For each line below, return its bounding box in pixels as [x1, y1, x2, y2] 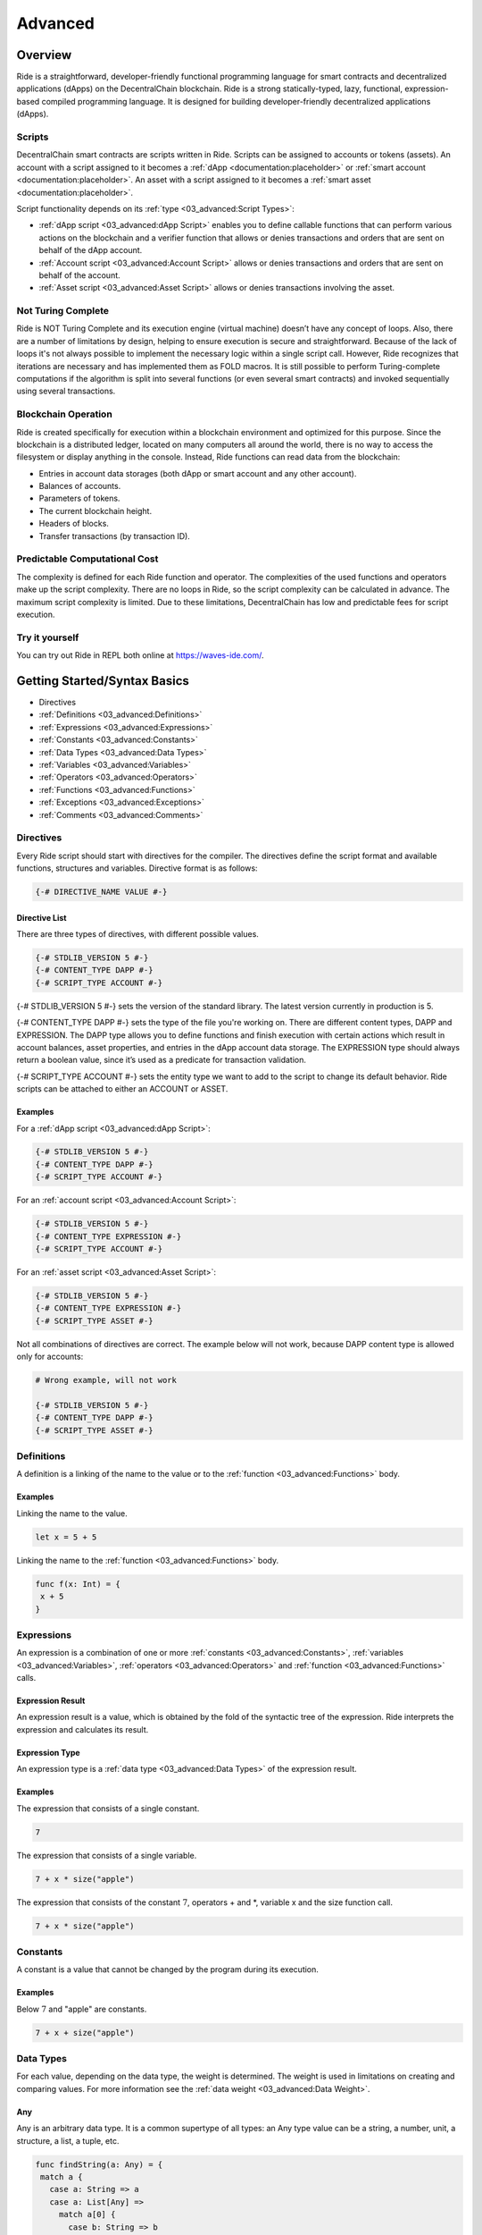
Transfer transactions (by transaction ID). [38, 530, 191, 541]
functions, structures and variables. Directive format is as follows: [16, 863, 258, 873]
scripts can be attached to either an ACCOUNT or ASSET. [16, 1084, 229, 1094]
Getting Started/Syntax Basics [16, 673, 189, 688]
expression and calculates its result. [16, 1724, 149, 1734]
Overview [16, 47, 72, 63]
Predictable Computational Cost [16, 552, 159, 565]
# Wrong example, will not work [35, 1375, 178, 1386]
